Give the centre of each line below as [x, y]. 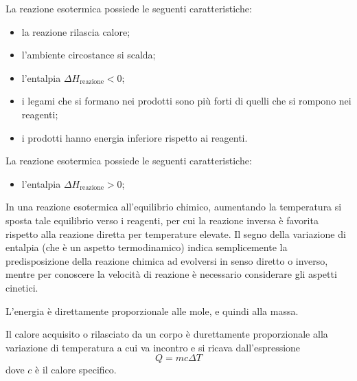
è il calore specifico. [76, 370]
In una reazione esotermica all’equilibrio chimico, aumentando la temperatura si [174, 207]
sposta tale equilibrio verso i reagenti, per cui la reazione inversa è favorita [162, 220]
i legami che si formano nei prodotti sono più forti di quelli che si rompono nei [186, 101]
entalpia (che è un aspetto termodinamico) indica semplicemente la [147, 247]
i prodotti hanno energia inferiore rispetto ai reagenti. [135, 137]
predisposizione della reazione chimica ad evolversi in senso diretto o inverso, [167, 260]
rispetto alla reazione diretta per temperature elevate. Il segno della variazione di [176, 233]
